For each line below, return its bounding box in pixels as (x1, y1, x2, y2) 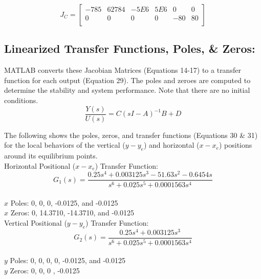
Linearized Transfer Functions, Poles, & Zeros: (4, 41, 255, 56)
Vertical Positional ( (4, 217, 67, 228)
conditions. (4, 94, 38, 105)
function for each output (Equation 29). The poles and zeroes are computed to (4, 74, 251, 85)
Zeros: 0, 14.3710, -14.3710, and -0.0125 (10, 207, 134, 218)
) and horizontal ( (143, 139, 200, 150)
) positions (219, 139, 252, 150)
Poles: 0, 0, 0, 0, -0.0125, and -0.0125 (10, 255, 125, 266)
